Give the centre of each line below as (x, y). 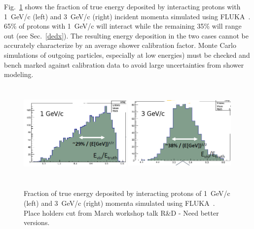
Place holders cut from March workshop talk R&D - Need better (121, 212)
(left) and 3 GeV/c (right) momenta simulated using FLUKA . (119, 203)
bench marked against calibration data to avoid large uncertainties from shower (124, 64)
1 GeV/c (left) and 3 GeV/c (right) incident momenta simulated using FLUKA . (127, 16)
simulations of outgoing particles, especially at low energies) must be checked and (127, 55)
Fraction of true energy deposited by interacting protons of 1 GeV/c (127, 193)
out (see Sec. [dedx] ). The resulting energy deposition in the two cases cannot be (126, 35)
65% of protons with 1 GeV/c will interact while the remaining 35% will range (123, 26)
